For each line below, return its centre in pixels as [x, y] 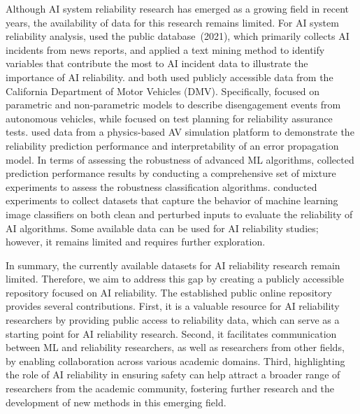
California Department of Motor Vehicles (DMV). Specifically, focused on [163, 91]
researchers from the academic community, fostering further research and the [170, 388]
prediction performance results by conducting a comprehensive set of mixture [171, 173]
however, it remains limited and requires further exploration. [136, 242]
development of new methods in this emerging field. [116, 402]
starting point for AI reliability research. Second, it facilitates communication [171, 333]
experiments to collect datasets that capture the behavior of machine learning [172, 200]
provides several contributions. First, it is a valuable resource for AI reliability [173, 306]
